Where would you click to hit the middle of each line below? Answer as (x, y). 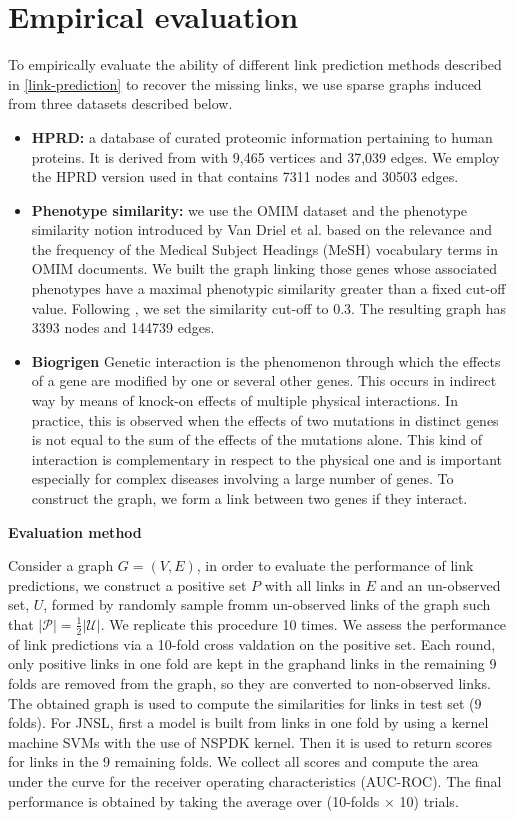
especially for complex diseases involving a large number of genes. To (242, 478)
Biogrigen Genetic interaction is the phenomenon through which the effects (266, 360)
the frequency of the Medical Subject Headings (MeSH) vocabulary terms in (264, 248)
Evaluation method (75, 531)
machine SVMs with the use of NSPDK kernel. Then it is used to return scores (250, 741)
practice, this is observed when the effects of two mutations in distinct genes (265, 419)
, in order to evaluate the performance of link (335, 565)
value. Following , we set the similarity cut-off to (180, 307)
